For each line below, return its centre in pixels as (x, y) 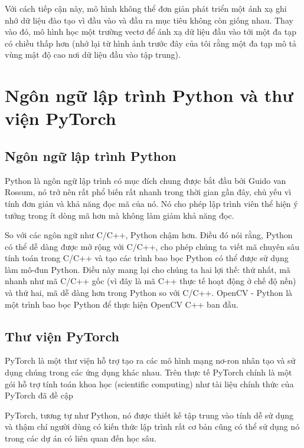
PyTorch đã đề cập (39, 395)
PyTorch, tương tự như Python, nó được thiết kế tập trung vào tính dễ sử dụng (149, 415)
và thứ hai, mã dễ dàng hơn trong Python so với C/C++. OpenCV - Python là (149, 293)
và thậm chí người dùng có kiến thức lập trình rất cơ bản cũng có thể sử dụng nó (152, 426)
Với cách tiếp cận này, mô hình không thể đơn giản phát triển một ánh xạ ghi (146, 8)
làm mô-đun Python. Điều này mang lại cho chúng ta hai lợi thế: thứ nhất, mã (148, 269)
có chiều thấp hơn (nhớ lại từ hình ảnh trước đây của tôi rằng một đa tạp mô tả (151, 43)
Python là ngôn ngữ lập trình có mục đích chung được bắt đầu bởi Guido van (146, 180)
